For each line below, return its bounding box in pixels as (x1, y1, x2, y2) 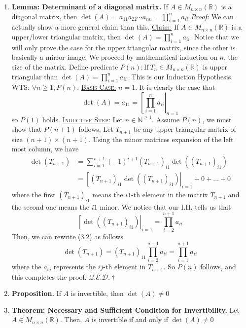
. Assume (152, 114, 179, 124)
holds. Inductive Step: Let (42, 114, 123, 124)
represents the (53, 261, 96, 272)
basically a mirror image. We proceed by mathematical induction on (11, 52, 217, 62)
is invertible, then (70, 288, 124, 298)
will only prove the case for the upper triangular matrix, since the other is (11, 42, 236, 52)
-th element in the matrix (131, 189, 208, 199)
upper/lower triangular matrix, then (11, 31, 121, 41)
